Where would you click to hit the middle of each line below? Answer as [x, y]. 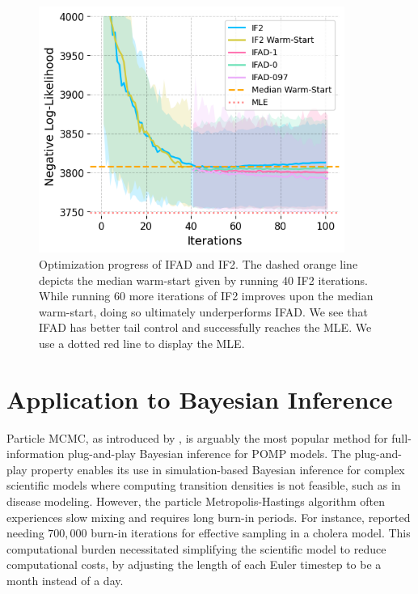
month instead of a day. [65, 581]
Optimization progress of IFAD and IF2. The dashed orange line [198, 264]
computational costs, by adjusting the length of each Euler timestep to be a [194, 564]
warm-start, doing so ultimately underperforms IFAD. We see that [203, 311]
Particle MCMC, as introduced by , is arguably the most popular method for [197, 437]
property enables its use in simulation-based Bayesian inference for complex [218, 469]
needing [25, 533]
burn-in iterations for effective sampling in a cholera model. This [251, 533]
